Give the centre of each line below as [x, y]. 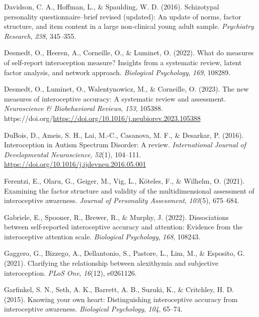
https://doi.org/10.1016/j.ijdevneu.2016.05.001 [75, 164]
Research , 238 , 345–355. [40, 36]
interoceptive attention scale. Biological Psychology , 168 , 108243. [102, 236]
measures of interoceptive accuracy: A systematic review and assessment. [115, 98]
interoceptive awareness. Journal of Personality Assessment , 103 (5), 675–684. [122, 200]
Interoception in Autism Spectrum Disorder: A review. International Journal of [125, 145]
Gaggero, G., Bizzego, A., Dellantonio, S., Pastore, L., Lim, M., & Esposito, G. [125, 253]
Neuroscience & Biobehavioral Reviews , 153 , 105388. [84, 108]
